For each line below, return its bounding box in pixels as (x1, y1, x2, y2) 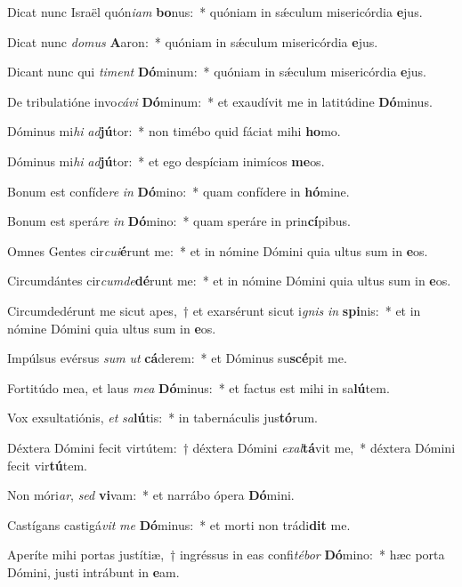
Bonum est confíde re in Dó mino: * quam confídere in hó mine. (7, 181, 350, 200)
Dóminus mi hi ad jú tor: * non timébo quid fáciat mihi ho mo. (7, 122, 341, 141)
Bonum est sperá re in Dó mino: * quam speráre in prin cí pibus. (7, 212, 351, 230)
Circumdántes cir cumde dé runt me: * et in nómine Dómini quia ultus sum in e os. (7, 271, 451, 290)
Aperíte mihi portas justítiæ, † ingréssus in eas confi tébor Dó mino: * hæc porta (7, 545, 445, 564)
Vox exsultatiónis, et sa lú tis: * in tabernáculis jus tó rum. (7, 408, 318, 427)
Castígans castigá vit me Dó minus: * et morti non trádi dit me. (7, 515, 351, 534)
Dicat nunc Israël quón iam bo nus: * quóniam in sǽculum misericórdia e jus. (7, 3, 423, 20)
